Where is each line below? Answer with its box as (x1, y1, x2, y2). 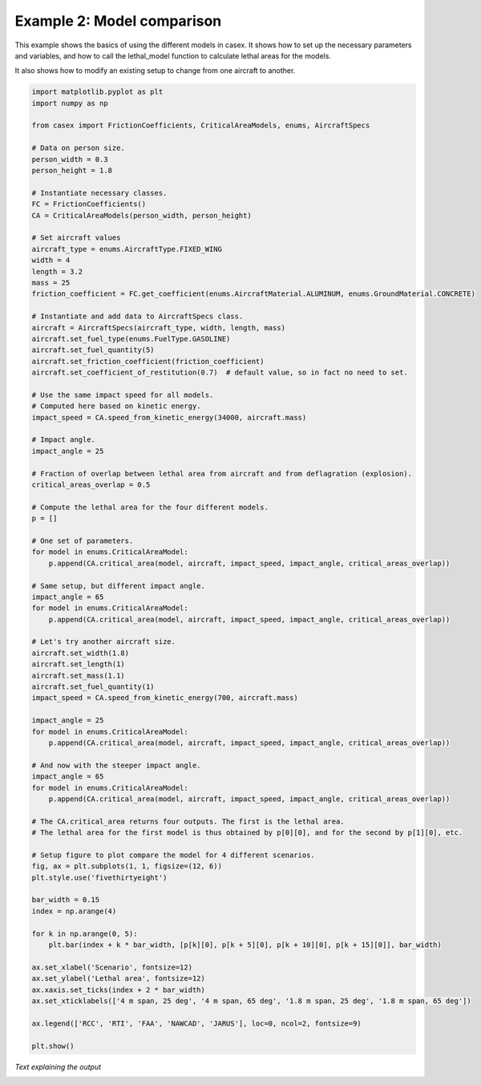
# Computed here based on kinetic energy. (31, 402, 201, 411)
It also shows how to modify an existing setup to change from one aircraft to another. (14, 66, 296, 75)
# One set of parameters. (31, 536, 134, 545)
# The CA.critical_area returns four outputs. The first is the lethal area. (31, 816, 345, 826)
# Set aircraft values (31, 233, 121, 242)
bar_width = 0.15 (31, 895, 100, 905)
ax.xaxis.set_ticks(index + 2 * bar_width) (31, 985, 206, 994)
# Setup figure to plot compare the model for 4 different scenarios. (31, 850, 316, 860)
